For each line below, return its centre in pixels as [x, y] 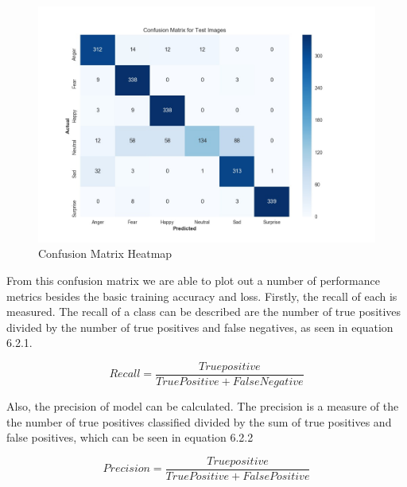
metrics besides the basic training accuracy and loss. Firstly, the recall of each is [202, 296]
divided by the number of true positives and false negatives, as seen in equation [200, 327]
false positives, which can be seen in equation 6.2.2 [130, 437]
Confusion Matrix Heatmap [105, 253]
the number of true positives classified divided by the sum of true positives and [199, 421]
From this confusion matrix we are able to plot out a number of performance [193, 280]
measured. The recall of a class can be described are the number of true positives [204, 312]
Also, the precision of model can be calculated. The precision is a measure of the [203, 406]
